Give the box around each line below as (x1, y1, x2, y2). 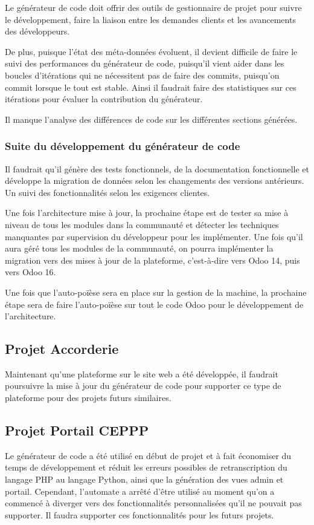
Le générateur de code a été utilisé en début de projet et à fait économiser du (5, 449, 292, 461)
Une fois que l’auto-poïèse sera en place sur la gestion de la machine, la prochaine (5, 285, 307, 298)
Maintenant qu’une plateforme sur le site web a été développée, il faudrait (5, 367, 278, 380)
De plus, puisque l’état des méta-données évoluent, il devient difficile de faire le (5, 45, 298, 57)
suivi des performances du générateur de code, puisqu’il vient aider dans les (5, 57, 284, 70)
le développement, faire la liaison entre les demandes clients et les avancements (5, 13, 296, 25)
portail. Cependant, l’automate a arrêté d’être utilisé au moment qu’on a (5, 484, 275, 497)
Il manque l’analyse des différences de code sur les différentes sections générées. (5, 112, 298, 125)
